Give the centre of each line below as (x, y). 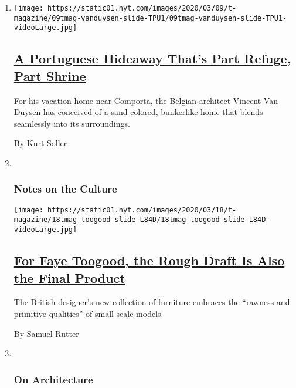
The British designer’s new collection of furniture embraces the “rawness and (152, 302)
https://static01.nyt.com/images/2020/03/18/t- (142, 210)
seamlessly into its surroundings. (72, 123)
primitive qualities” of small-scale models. (89, 313)
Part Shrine (50, 75)
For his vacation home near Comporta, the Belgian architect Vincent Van (146, 100)
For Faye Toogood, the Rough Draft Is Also (149, 260)
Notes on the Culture (65, 189)
